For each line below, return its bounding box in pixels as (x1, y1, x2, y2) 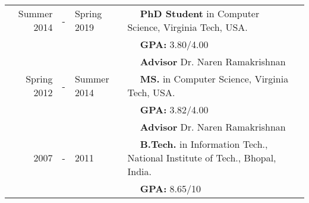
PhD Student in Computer (140, 7, 260, 20)
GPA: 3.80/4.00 (140, 37, 209, 51)
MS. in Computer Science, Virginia (140, 72, 289, 85)
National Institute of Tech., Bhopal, (127, 151, 276, 164)
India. (127, 164, 152, 178)
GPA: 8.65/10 (140, 182, 201, 195)
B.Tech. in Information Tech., (140, 137, 268, 151)
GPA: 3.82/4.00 (140, 103, 209, 116)
